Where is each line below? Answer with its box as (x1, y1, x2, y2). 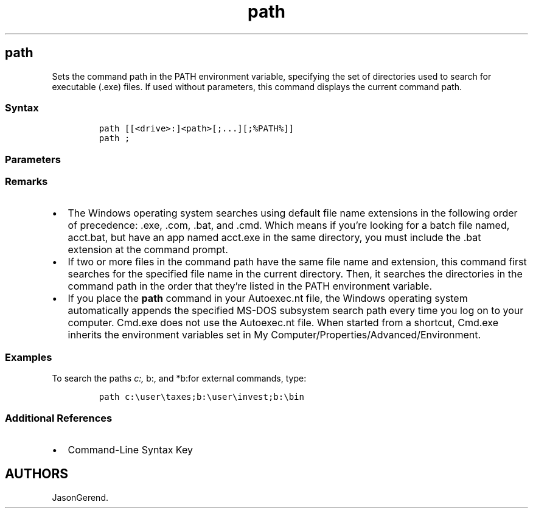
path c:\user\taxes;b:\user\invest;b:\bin (99, 392, 304, 402)
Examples (5, 351, 52, 363)
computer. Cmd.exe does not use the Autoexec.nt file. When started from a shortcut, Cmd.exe (68, 316, 498, 329)
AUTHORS (5, 466, 69, 482)
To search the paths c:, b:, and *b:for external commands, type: (52, 373, 307, 384)
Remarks (5, 175, 48, 188)
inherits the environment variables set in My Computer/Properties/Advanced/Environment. (68, 329, 481, 341)
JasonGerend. (52, 492, 108, 503)
